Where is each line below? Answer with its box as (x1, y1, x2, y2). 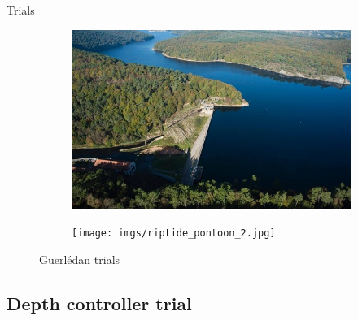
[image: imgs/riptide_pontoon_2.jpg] (72, 227, 276, 239)
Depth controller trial (7, 290, 192, 315)
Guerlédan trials (39, 250, 120, 267)
